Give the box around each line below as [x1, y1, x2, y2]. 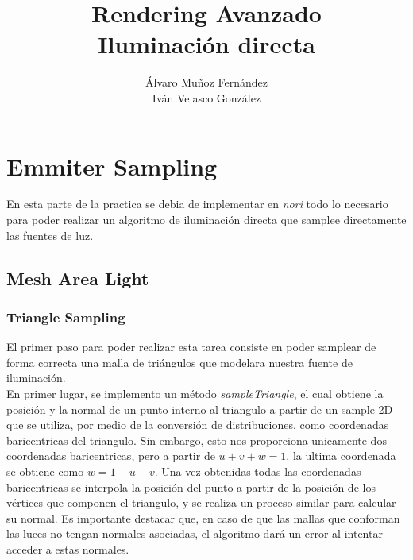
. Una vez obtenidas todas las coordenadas [154, 462, 361, 479]
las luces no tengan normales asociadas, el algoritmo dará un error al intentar [6, 525, 383, 542]
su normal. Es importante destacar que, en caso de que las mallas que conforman [6, 509, 400, 526]
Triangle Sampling [6, 307, 125, 326]
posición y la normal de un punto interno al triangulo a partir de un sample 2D [6, 400, 393, 417]
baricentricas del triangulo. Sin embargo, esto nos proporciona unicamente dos [6, 431, 387, 448]
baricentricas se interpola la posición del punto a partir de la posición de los [6, 478, 376, 495]
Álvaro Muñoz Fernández [145, 74, 268, 91]
